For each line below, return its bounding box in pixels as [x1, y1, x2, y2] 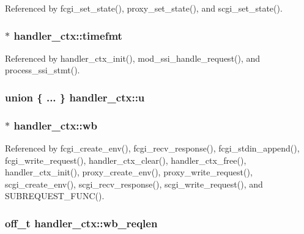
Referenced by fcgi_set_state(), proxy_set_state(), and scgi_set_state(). [5, 2, 283, 14]
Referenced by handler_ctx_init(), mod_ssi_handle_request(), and [5, 51, 261, 64]
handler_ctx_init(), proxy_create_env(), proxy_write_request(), [5, 166, 253, 178]
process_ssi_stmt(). [5, 64, 80, 76]
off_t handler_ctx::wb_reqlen [5, 215, 158, 230]
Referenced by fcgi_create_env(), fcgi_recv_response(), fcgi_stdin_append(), [5, 142, 300, 155]
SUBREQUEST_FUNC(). [5, 189, 105, 202]
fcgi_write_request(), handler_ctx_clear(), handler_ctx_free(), [5, 153, 247, 166]
